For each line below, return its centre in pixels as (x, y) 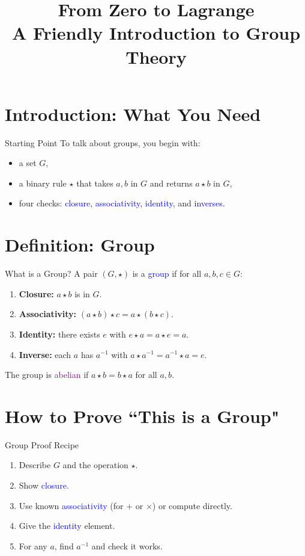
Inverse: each (45, 354)
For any (33, 545)
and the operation (95, 465)
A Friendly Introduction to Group (156, 33)
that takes (95, 183)
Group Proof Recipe (42, 444)
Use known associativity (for (71, 505)
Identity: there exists (59, 334)
